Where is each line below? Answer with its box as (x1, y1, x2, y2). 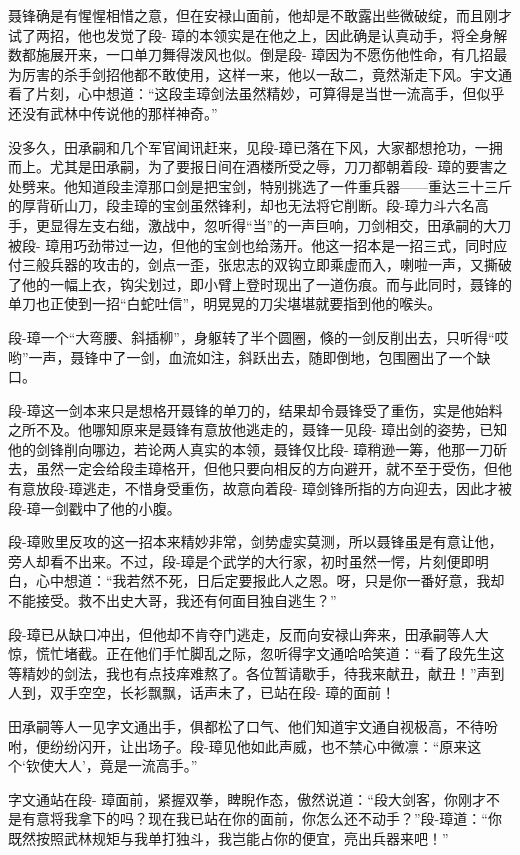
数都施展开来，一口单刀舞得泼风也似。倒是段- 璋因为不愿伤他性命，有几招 (8, 44, 494, 65)
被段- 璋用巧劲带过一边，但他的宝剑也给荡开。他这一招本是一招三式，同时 (8, 234, 494, 255)
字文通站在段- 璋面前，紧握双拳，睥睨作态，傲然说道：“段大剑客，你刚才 (8, 788, 486, 809)
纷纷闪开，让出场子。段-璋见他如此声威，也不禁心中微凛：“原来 (49, 735, 468, 756)
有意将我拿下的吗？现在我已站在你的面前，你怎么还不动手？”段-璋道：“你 (21, 808, 502, 829)
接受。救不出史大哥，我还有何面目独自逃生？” (35, 590, 337, 611)
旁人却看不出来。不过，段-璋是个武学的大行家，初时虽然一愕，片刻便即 (8, 550, 475, 571)
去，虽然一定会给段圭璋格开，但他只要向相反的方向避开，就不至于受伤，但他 (8, 458, 512, 479)
